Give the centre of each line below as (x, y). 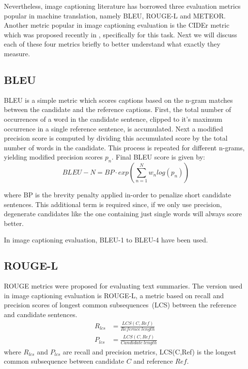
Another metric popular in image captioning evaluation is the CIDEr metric (117, 25)
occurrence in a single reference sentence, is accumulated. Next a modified (114, 128)
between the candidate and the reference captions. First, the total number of (118, 109)
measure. (17, 53)
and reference (153, 361)
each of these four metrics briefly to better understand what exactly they (112, 44)
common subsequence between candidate (64, 361)
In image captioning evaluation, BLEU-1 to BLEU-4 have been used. (106, 239)
